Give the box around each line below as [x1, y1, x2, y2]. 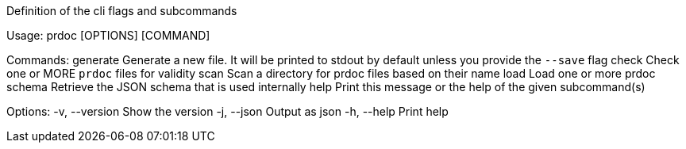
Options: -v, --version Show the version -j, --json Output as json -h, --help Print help [6, 105, 449, 118]
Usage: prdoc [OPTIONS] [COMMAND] [6, 29, 210, 42]
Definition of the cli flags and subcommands [6, 4, 237, 17]
